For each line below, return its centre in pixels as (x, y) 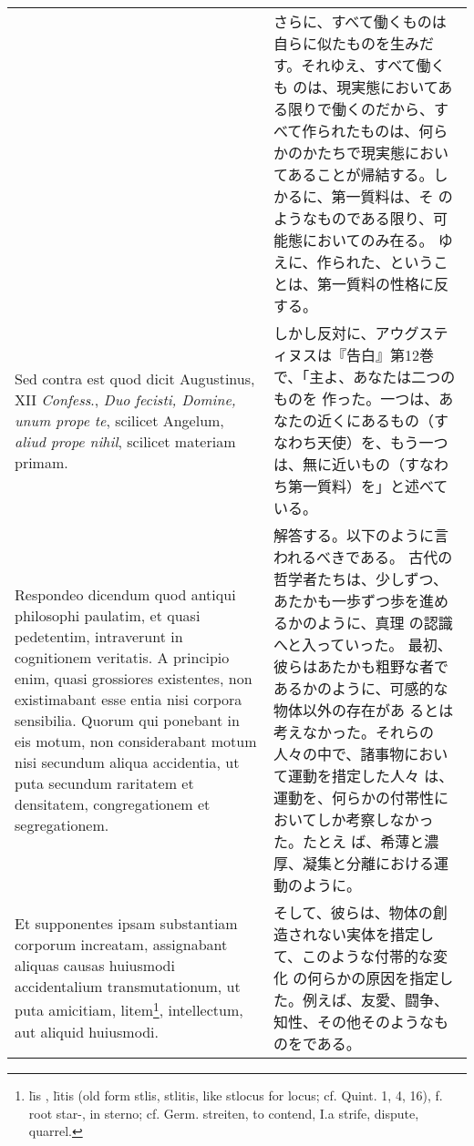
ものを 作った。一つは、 (356, 399)
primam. (41, 462)
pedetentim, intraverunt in (99, 636)
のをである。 (317, 1044)
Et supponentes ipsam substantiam (126, 924)
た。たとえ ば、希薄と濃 (356, 841)
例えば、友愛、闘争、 (375, 1000)
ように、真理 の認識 (385, 623)
